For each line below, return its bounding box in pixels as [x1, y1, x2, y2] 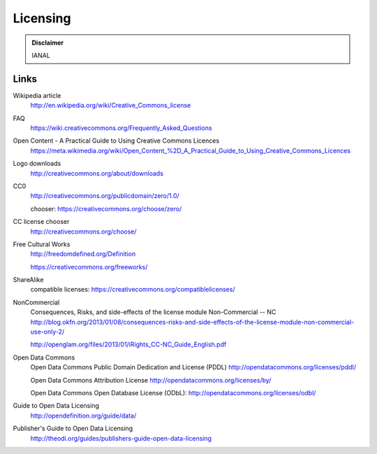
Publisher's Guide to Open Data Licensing [13, 424, 133, 433]
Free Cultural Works [13, 240, 71, 248]
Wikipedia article [13, 91, 61, 99]
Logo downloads [13, 159, 61, 168]
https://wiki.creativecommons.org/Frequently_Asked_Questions [30, 124, 212, 132]
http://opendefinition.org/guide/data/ [30, 411, 137, 420]
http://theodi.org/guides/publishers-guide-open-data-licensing [30, 434, 212, 442]
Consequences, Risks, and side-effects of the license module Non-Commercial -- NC [30, 308, 276, 316]
